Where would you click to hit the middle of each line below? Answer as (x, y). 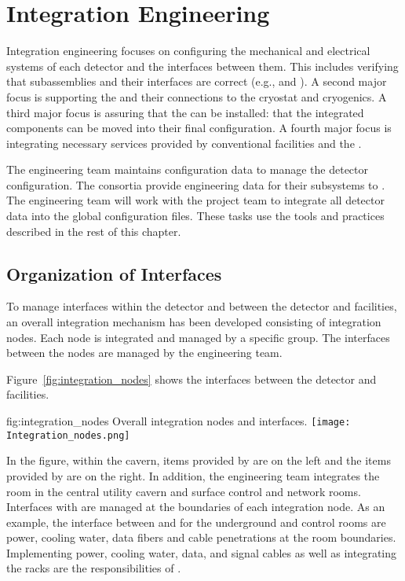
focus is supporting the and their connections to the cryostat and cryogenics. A (197, 96)
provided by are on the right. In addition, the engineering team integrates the (193, 475)
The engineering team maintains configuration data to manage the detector (188, 169)
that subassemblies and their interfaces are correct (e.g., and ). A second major (197, 81)
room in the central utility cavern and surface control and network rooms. (184, 491)
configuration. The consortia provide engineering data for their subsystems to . (196, 184)
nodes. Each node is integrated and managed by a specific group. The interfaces (198, 337)
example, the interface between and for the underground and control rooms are (196, 522)
